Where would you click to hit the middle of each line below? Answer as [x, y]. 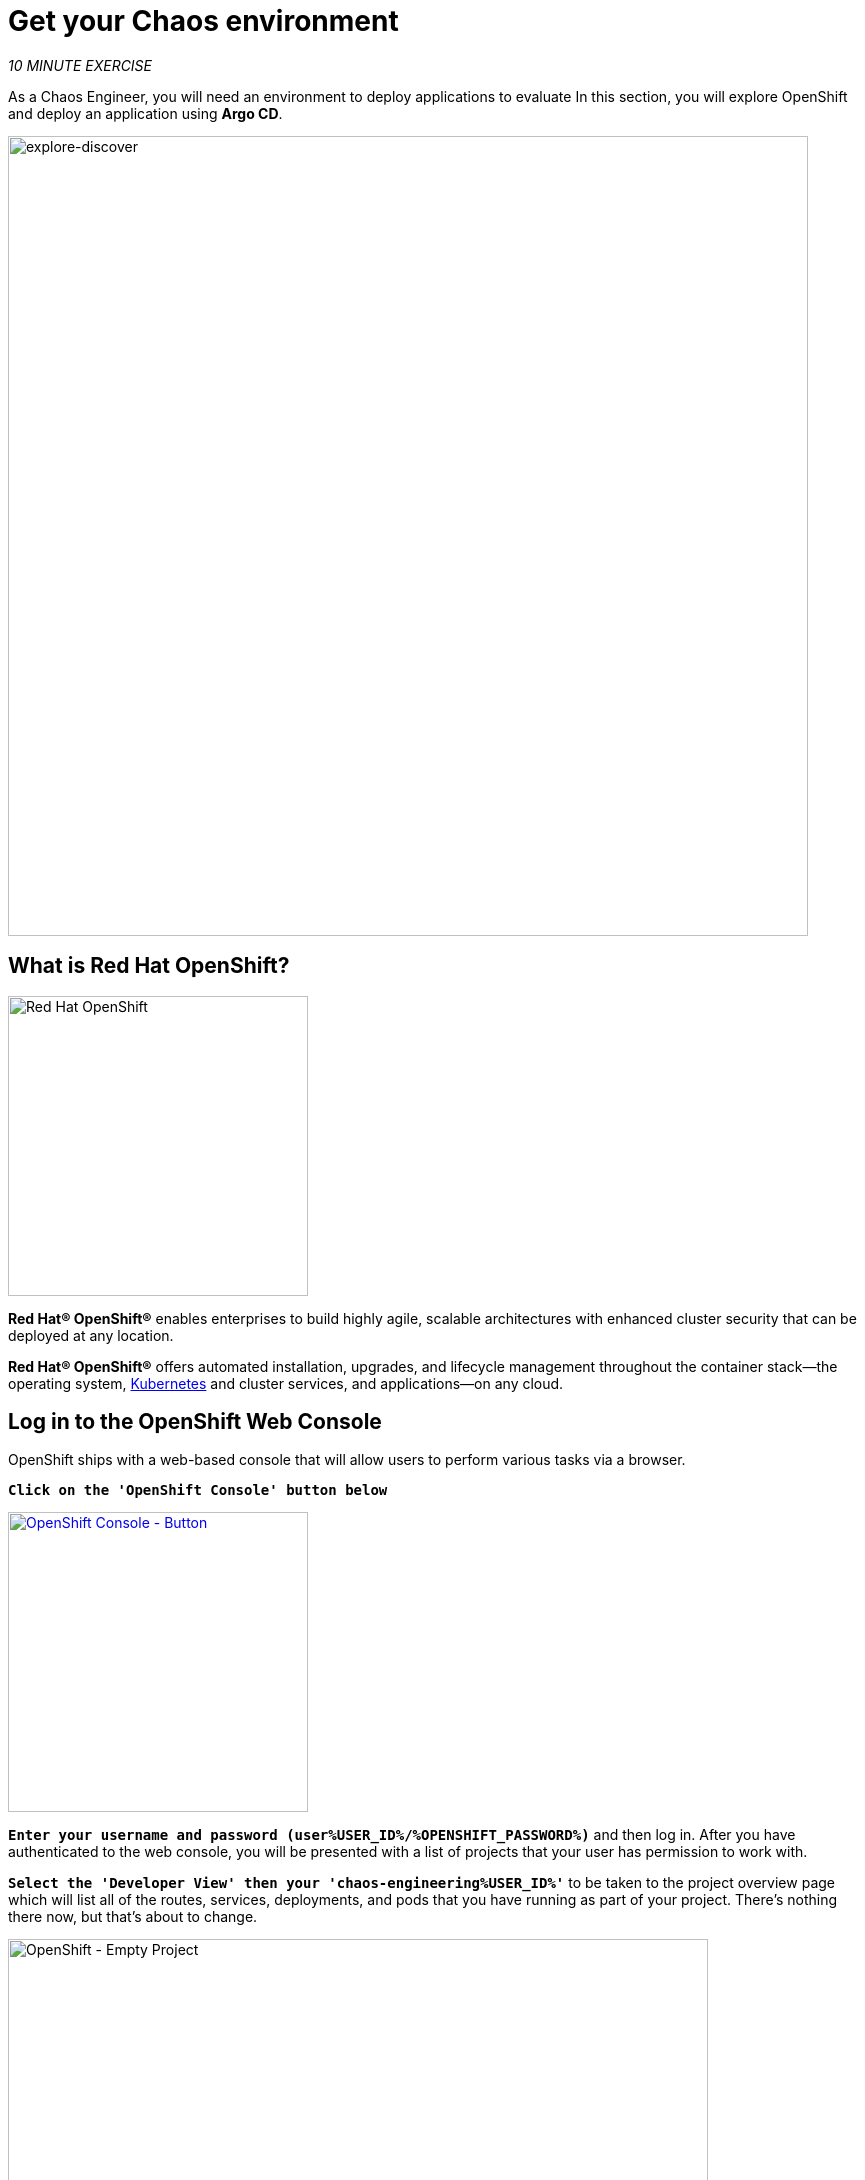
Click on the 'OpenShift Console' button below [198, 1490]
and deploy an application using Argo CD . [145, 113]
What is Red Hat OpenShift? [149, 966]
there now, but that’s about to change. [133, 1917]
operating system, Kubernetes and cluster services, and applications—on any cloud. [286, 1383]
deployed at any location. [91, 1335]
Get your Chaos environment [203, 21]
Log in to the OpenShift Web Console [195, 1422]
